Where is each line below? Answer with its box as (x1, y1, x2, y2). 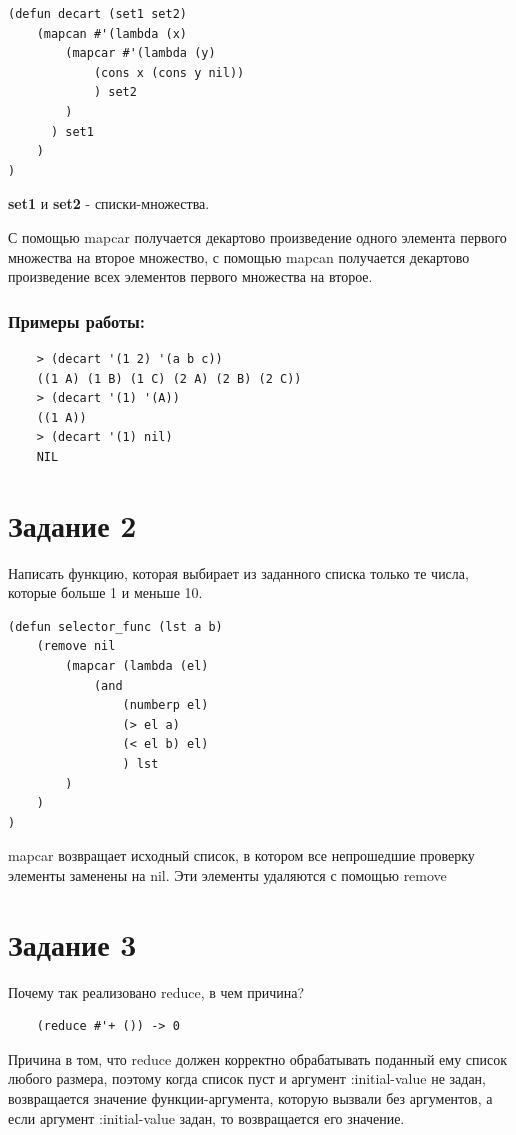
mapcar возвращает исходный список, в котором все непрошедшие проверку (8, 845, 475, 866)
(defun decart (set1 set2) (8, 7, 187, 21)
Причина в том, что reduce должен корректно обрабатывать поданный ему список (8, 1048, 508, 1069)
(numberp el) (122, 698, 209, 713)
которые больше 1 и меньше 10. (8, 582, 203, 603)
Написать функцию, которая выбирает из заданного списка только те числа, (8, 562, 469, 583)
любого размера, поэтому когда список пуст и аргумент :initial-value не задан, (8, 1068, 486, 1089)
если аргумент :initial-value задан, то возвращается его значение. (8, 1107, 405, 1128)
